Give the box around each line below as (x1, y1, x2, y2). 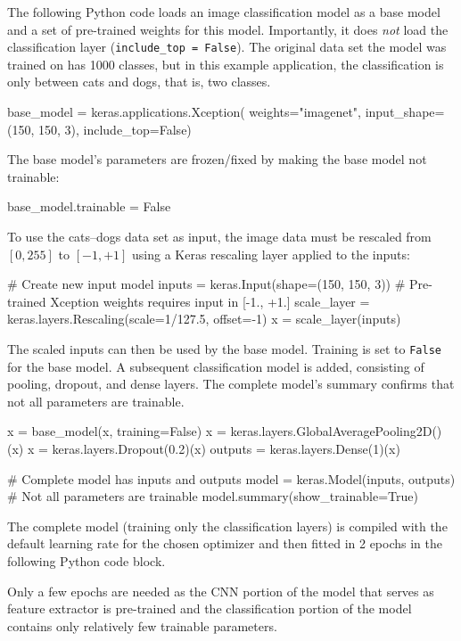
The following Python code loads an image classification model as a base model (7, 3, 440, 21)
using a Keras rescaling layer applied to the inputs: (132, 244, 410, 263)
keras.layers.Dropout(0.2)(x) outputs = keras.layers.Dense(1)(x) (52, 440, 400, 457)
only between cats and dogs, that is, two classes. (7, 72, 271, 91)
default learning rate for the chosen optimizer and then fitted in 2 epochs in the (7, 534, 442, 553)
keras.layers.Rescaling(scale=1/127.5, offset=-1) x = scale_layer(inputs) (7, 309, 401, 328)
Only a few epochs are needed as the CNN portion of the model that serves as (7, 581, 434, 600)
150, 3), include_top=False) (37, 119, 192, 138)
